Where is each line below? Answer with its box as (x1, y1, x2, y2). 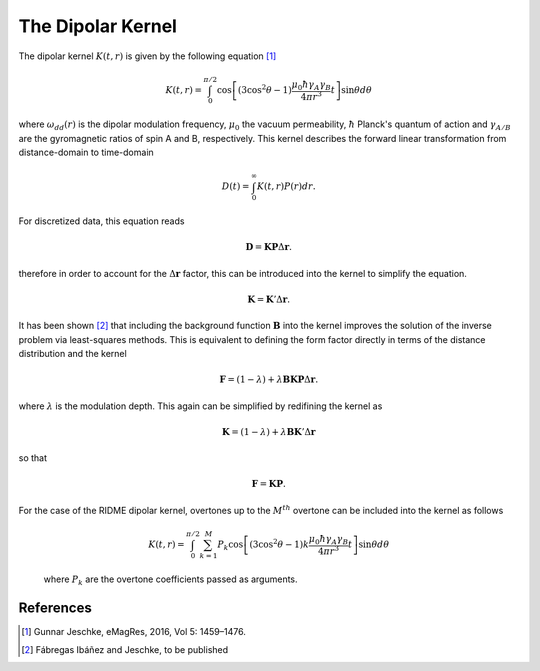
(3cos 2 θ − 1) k (249, 537, 310, 550)
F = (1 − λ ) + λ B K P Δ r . (219, 374, 319, 385)
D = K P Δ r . (245, 241, 293, 253)
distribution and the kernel (18, 348, 127, 360)
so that (18, 452, 48, 464)
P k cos (216, 538, 244, 552)
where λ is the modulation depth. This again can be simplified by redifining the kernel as (18, 400, 383, 412)
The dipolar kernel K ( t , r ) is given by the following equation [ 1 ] (18, 50, 277, 62)
